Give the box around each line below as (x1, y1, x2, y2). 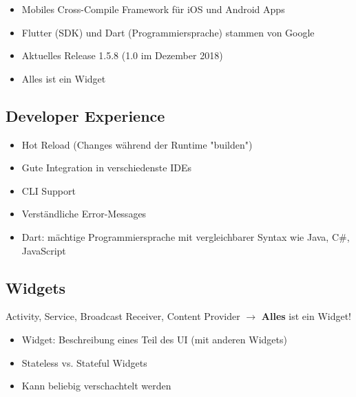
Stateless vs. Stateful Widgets (21, 355, 147, 369)
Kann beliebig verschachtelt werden (21, 378, 171, 393)
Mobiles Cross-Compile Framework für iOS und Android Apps (21, 2, 285, 16)
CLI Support (21, 183, 76, 197)
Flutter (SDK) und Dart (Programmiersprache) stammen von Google (21, 25, 315, 39)
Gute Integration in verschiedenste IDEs (21, 160, 191, 175)
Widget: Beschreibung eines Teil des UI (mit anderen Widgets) (21, 332, 287, 346)
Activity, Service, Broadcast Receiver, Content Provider (6, 309, 240, 323)
